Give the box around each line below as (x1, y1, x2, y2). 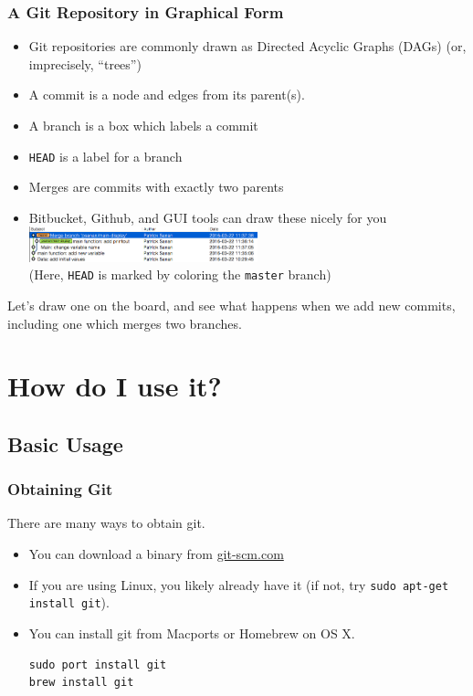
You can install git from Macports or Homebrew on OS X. (28, 623, 355, 642)
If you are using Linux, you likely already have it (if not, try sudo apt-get (28, 575, 449, 594)
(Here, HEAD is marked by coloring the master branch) (28, 265, 331, 284)
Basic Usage (7, 429, 123, 458)
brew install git (28, 676, 134, 690)
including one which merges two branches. (7, 313, 242, 332)
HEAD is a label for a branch (28, 146, 183, 165)
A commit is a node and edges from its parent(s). (28, 85, 305, 104)
